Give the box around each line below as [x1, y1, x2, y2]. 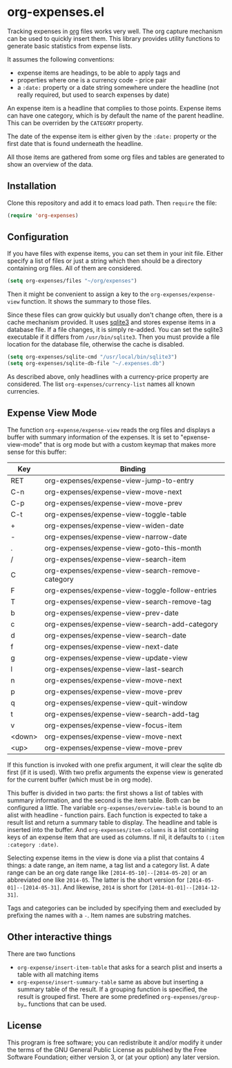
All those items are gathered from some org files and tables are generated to [7, 153, 225, 161]
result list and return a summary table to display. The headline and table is [7, 818, 217, 827]
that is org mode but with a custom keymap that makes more [43, 440, 216, 448]
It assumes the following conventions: [7, 55, 115, 63]
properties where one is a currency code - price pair [17, 75, 167, 84]
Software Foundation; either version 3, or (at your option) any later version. [7, 1053, 220, 1061]
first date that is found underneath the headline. [7, 139, 144, 147]
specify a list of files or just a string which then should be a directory [7, 257, 202, 265]
